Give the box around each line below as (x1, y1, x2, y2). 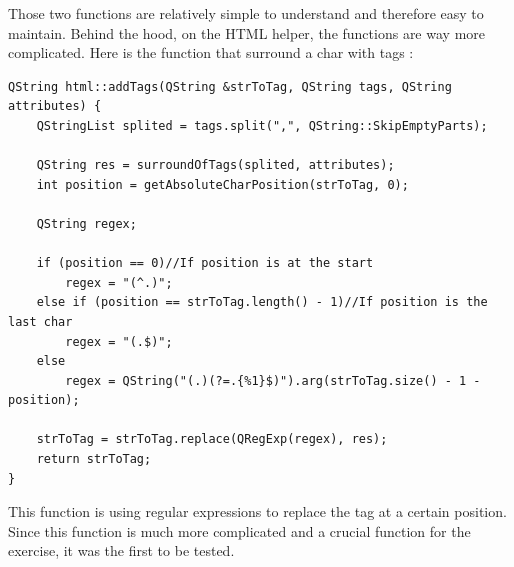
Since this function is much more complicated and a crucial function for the (8, 520, 471, 541)
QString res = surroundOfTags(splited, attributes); (36, 158, 395, 173)
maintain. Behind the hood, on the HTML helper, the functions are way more (8, 22, 485, 43)
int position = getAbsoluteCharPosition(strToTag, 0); (36, 177, 409, 192)
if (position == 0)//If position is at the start (36, 256, 374, 271)
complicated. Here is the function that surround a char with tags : (8, 42, 414, 63)
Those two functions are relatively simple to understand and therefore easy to (8, 3, 484, 23)
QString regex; (36, 216, 137, 231)
